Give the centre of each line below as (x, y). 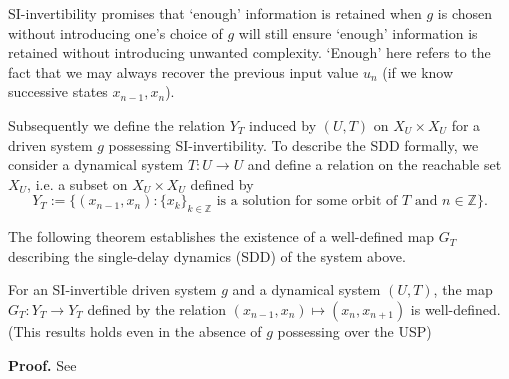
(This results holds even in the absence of (135, 330)
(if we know (418, 71)
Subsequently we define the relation (117, 124)
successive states (58, 91)
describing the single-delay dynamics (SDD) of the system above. (207, 255)
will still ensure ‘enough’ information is (358, 32)
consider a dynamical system (96, 164)
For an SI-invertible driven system (112, 289)
